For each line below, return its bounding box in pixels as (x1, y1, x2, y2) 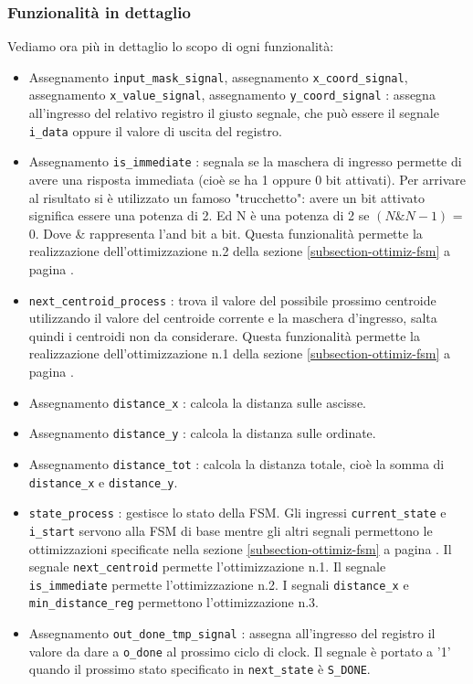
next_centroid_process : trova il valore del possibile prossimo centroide (28, 290, 436, 309)
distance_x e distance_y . (28, 472, 178, 491)
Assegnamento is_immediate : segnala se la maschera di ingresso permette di (28, 152, 462, 171)
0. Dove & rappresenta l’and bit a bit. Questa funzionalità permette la (28, 223, 423, 242)
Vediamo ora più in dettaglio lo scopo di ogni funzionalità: (7, 37, 334, 56)
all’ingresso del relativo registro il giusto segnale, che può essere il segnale (28, 103, 439, 123)
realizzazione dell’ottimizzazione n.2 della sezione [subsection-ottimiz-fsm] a (28, 241, 450, 261)
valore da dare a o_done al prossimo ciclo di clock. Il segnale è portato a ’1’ (28, 641, 451, 660)
